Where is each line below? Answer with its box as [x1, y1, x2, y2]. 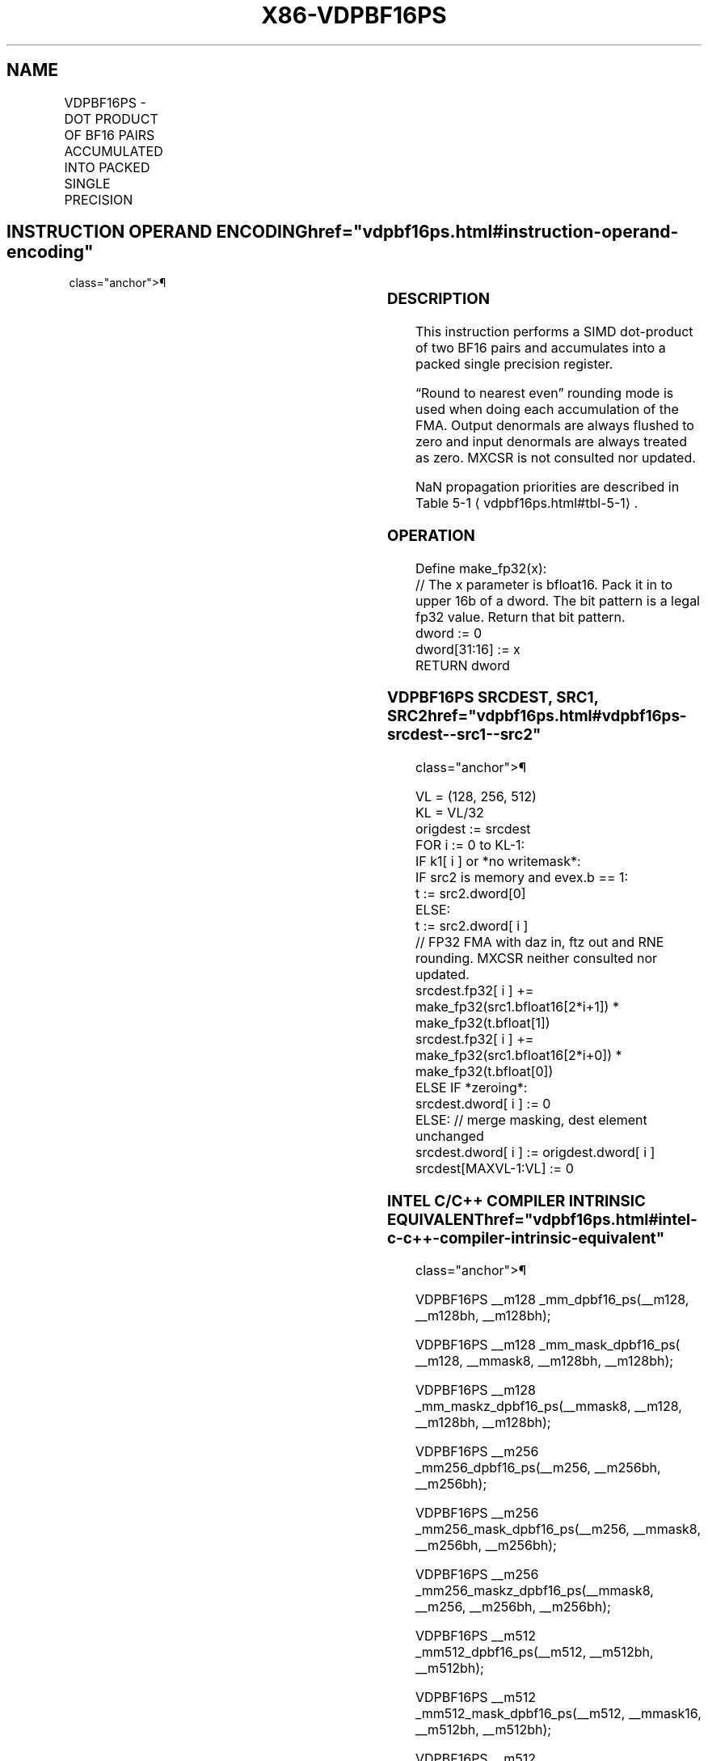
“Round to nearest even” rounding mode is [415, 385, 674, 402]
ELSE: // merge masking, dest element [415, 1112, 647, 1129]
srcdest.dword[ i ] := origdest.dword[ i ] [415, 1144, 655, 1161]
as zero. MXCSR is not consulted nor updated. [415, 450, 696, 467]
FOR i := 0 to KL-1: [415, 837, 525, 854]
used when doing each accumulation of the [415, 401, 679, 418]
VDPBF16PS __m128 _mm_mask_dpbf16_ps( [415, 1337, 681, 1353]
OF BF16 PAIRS [64, 126, 155, 143]
